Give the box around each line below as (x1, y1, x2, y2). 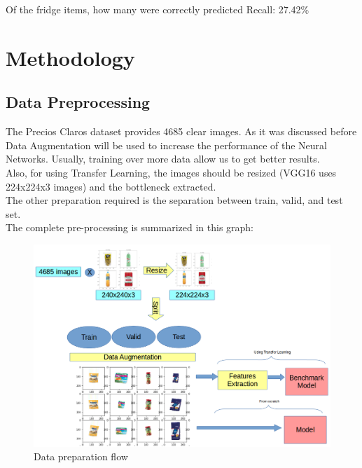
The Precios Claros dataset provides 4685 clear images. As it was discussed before (6, 124, 357, 139)
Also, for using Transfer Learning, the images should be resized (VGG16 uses (6, 165, 337, 179)
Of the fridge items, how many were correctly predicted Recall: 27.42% (6, 2, 309, 16)
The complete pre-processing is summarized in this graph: (6, 220, 254, 235)
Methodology (6, 43, 135, 71)
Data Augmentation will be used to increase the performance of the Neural (6, 137, 327, 152)
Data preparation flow (34, 449, 128, 464)
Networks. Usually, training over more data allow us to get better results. (6, 151, 320, 166)
